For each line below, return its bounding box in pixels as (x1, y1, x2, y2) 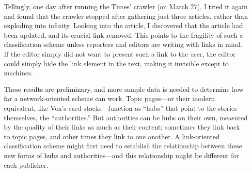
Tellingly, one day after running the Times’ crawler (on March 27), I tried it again (4, 1, 248, 11)
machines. (4, 68, 33, 78)
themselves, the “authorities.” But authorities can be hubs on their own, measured (4, 112, 248, 122)
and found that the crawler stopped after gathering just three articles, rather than (4, 11, 248, 21)
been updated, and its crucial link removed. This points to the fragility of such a (4, 29, 243, 40)
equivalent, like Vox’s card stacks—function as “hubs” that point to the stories (4, 102, 237, 113)
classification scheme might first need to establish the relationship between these (4, 141, 242, 151)
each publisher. (4, 159, 48, 170)
